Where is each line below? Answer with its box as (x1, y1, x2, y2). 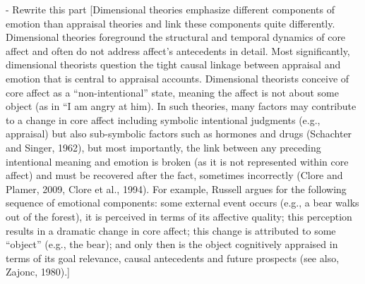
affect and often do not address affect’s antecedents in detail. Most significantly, (6, 43, 350, 58)
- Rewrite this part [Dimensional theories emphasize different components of (6, 2, 335, 16)
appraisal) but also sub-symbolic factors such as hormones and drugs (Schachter (6, 126, 352, 141)
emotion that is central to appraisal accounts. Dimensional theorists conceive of (6, 70, 349, 85)
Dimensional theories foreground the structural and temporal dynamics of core (6, 30, 346, 44)
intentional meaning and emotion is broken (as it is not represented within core (6, 154, 349, 168)
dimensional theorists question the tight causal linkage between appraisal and (6, 57, 341, 72)
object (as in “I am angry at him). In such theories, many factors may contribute (6, 99, 357, 113)
